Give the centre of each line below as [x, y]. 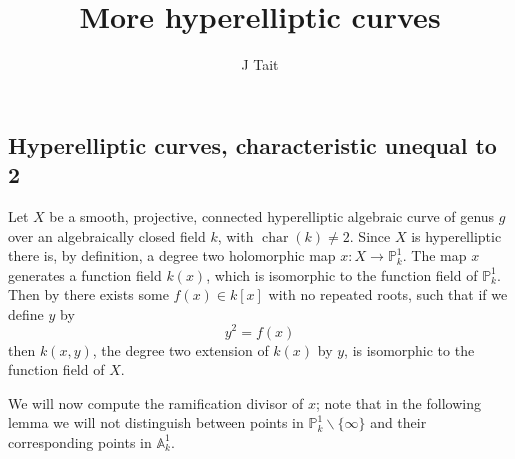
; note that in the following [398, 402]
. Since [370, 235]
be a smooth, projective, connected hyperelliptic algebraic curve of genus [272, 215]
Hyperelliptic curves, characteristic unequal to [252, 144]
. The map [434, 255]
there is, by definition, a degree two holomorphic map [172, 255]
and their [398, 422]
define [26, 313]
